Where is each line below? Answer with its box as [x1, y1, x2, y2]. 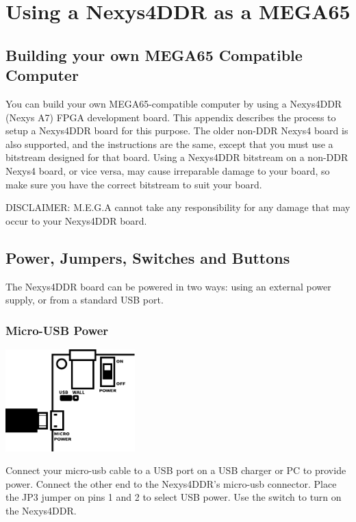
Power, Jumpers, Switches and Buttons [5, 247, 290, 268]
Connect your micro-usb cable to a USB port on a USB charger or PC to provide [5, 463, 346, 477]
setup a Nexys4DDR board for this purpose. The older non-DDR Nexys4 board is [5, 123, 348, 138]
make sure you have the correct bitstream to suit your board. [5, 177, 262, 191]
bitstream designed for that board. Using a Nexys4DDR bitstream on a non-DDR [5, 150, 348, 164]
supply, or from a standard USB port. [5, 293, 164, 307]
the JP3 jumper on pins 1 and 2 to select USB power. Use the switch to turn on [5, 490, 342, 504]
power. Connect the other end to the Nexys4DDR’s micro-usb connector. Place [5, 476, 337, 490]
